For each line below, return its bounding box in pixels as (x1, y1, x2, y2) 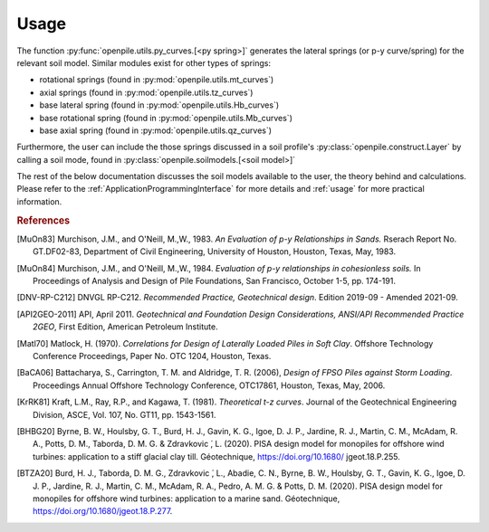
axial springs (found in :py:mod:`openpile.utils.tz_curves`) (39, 87, 254, 98)
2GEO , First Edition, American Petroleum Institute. (33, 321, 218, 332)
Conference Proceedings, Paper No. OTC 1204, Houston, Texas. (33, 351, 272, 362)
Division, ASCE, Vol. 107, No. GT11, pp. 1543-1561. (33, 409, 216, 420)
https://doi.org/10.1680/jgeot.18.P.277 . (33, 506, 173, 517)
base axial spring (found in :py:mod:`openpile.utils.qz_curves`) (39, 125, 272, 136)
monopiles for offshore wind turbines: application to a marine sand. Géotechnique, (33, 493, 340, 504)
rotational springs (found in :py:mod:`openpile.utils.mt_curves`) (39, 74, 274, 85)
